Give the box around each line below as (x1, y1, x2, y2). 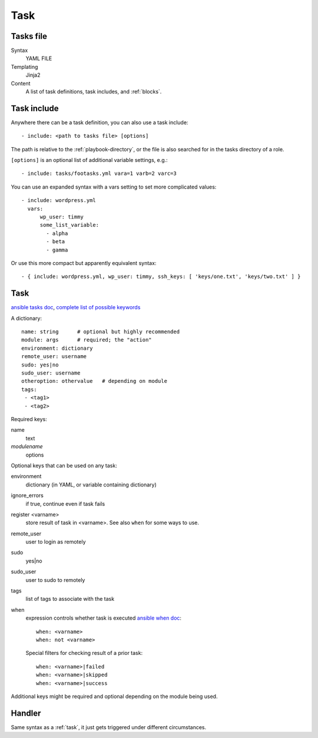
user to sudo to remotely (25, 576, 85, 583)
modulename (11, 443, 44, 450)
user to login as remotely (25, 538, 86, 545)
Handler (11, 708, 41, 718)
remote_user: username (21, 353, 87, 360)
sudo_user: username (21, 370, 81, 376)
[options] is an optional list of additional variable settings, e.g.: (11, 157, 168, 164)
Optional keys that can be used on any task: (11, 462, 117, 469)
